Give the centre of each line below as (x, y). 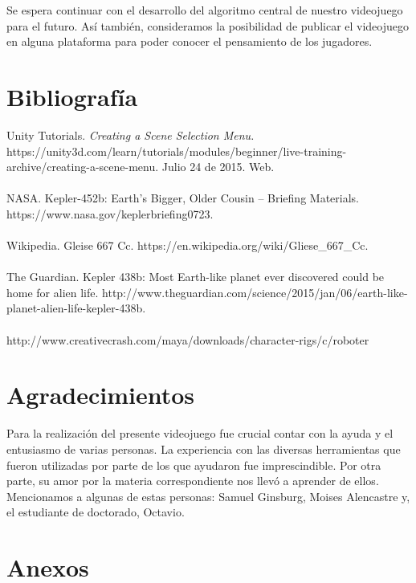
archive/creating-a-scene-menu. (83, 167)
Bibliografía (72, 96)
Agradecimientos (101, 395)
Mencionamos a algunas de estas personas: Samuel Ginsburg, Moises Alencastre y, (208, 496)
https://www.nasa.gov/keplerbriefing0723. (110, 213)
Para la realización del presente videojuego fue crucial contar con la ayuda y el (200, 433)
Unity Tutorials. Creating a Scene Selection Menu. (131, 135)
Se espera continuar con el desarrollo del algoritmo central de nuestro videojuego (205, 10)
